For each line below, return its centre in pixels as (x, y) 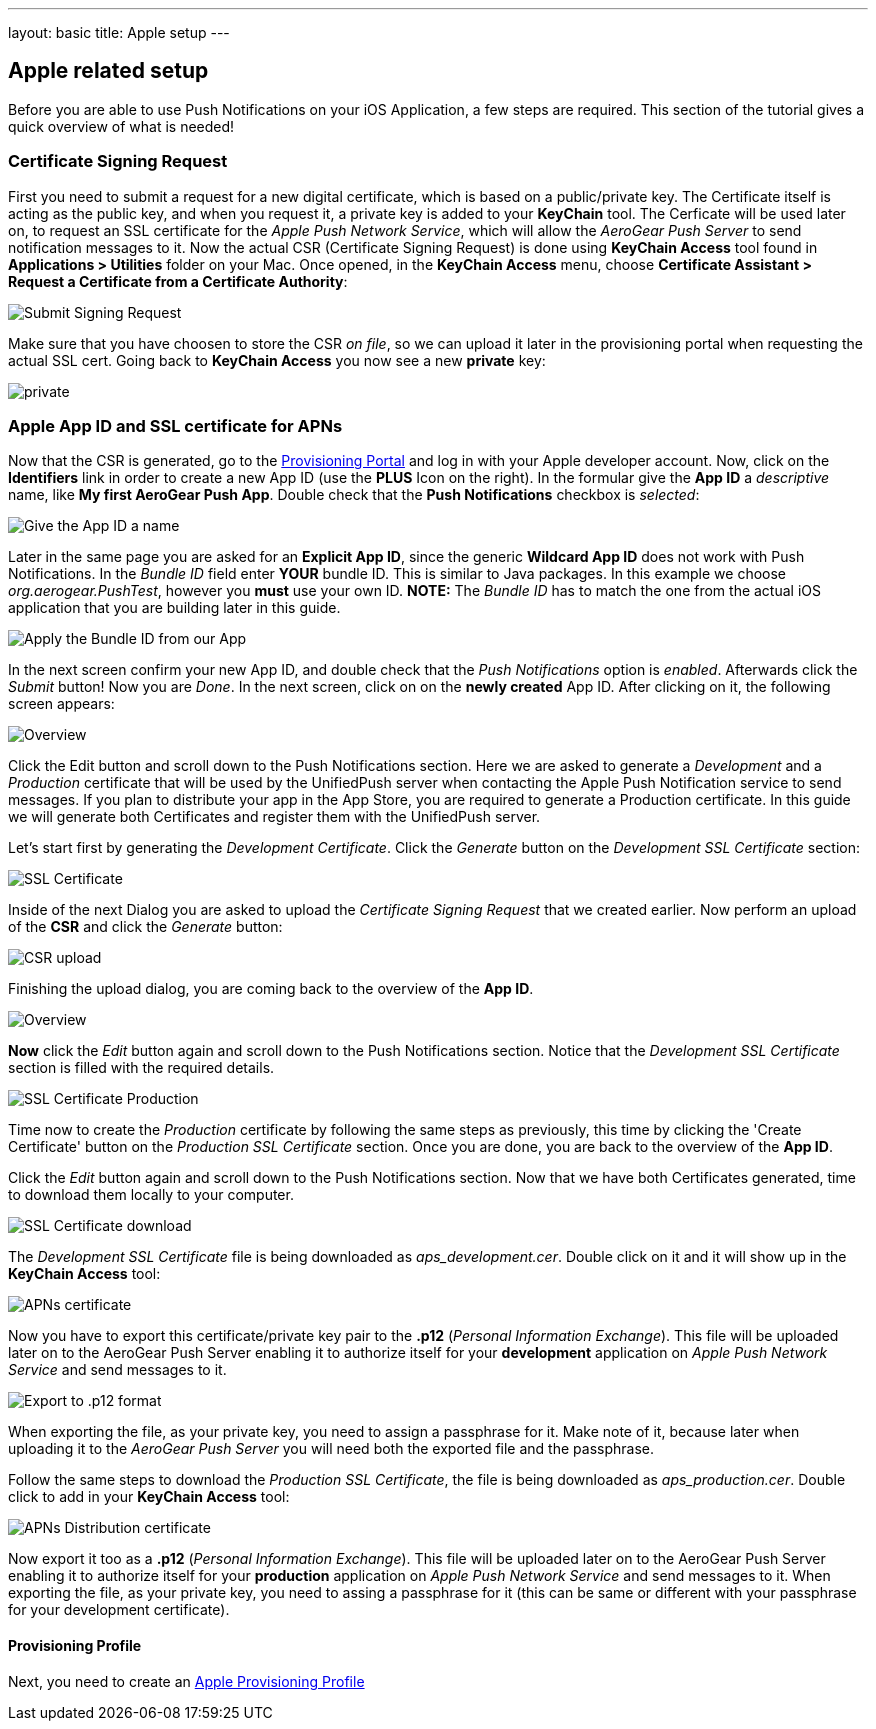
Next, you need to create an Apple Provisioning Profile (186, 1681)
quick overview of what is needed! (121, 126)
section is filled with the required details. (141, 1068)
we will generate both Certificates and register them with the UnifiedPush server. (274, 817)
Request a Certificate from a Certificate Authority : (178, 281)
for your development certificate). (119, 1610)
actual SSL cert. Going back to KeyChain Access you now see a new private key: (277, 360)
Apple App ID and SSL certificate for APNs (175, 425)
